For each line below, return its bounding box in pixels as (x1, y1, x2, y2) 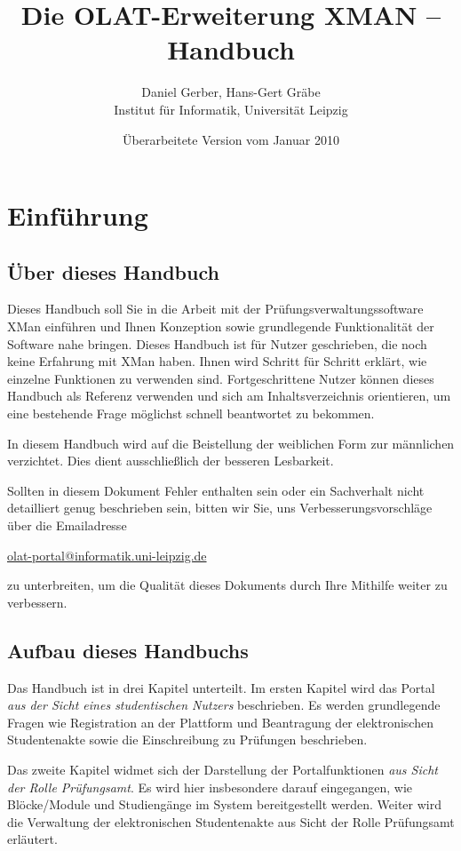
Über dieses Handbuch (7, 258, 219, 285)
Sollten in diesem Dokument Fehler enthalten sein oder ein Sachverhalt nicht (7, 481, 425, 499)
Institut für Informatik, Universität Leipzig (114, 99, 348, 118)
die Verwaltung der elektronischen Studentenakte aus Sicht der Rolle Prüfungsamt (7, 812, 455, 831)
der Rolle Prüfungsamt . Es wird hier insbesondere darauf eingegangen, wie (7, 777, 413, 796)
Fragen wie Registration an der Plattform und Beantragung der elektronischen (7, 712, 433, 731)
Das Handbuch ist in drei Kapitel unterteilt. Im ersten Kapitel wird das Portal (7, 678, 435, 696)
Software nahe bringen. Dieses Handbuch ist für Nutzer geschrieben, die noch (7, 334, 427, 353)
